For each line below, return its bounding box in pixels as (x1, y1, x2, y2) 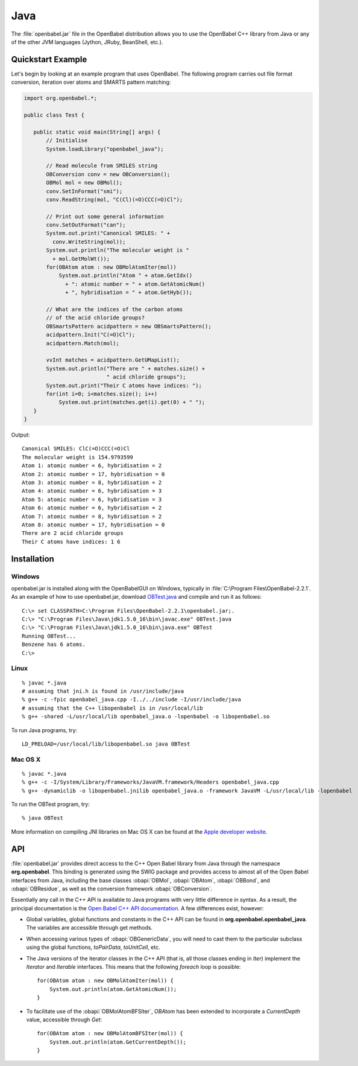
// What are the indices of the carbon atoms (46, 305, 183, 313)
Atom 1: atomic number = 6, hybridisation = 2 (22, 462, 162, 469)
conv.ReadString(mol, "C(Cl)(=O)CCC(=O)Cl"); (46, 196, 183, 203)
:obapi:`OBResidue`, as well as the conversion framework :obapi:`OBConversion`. (11, 885, 213, 892)
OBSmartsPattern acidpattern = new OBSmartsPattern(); (46, 323, 212, 330)
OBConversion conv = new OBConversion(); (46, 171, 171, 177)
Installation (11, 554, 54, 564)
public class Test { (24, 112, 84, 118)
